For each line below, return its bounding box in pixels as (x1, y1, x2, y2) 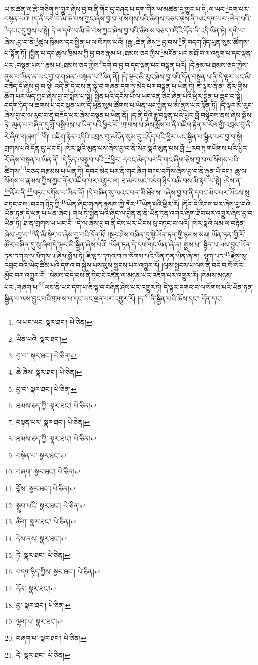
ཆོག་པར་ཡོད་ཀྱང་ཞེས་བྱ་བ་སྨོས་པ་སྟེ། (4, 90, 92, 101)
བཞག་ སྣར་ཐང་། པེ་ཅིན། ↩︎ (16, 466, 81, 477)
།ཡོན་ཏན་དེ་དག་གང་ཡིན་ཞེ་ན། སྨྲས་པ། (109, 239, 201, 249)
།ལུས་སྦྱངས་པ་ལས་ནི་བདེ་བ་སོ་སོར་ (161, 260, 245, 270)
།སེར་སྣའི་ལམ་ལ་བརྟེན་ (191, 217, 246, 228)
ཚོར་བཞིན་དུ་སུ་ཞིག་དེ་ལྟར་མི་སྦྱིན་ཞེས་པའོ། (4, 239, 107, 249)
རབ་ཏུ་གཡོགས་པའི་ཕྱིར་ (191, 142, 249, 153)
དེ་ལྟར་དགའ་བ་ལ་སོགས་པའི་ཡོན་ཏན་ (163, 281, 254, 292)
